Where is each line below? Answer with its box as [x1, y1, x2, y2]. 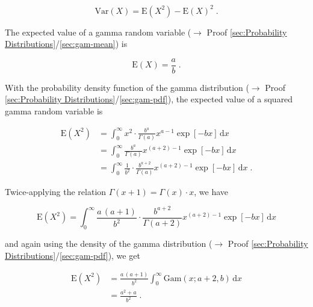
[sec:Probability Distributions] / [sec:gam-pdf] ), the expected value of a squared [5, 93, 293, 105]
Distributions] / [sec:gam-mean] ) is [5, 37, 128, 50]
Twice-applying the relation [5, 185, 107, 197]
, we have [194, 185, 229, 197]
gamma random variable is [5, 104, 103, 117]
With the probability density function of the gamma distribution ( [5, 81, 249, 93]
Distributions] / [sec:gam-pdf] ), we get [5, 249, 140, 261]
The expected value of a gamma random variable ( [5, 25, 191, 38]
